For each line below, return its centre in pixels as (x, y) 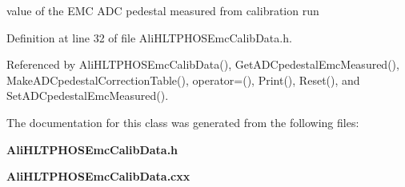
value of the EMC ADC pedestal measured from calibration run (163, 10)
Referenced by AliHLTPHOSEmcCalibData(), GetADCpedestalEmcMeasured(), (203, 64)
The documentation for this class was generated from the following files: (183, 122)
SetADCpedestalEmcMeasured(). (88, 95)
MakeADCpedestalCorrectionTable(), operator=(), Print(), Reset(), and (183, 80)
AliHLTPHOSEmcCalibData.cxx (98, 176)
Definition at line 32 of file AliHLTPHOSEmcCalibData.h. (149, 37)
